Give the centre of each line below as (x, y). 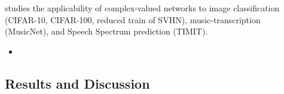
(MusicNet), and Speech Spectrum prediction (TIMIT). (106, 31)
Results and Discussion (77, 83)
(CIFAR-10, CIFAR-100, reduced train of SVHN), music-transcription (133, 19)
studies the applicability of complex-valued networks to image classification (142, 8)
